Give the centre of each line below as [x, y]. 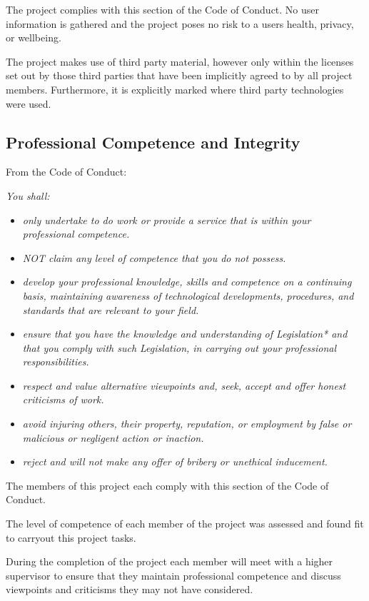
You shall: [28, 195]
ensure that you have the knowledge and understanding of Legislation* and [185, 334]
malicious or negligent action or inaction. [113, 437]
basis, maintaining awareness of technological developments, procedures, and [188, 295]
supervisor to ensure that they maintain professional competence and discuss [173, 575]
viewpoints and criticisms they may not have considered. [130, 589]
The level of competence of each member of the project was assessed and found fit [185, 524]
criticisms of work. [63, 399]
